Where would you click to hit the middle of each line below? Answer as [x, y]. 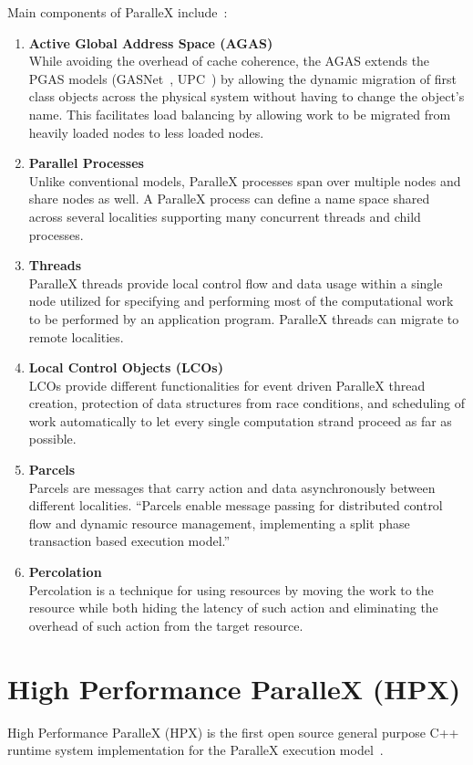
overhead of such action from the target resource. [166, 625]
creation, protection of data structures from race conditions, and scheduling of [247, 403]
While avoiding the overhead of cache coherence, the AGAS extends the [229, 61]
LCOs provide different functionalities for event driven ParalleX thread [227, 385]
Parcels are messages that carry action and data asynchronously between [232, 487]
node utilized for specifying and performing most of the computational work [241, 301]
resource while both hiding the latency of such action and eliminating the [233, 608]
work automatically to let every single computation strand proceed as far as [240, 420]
